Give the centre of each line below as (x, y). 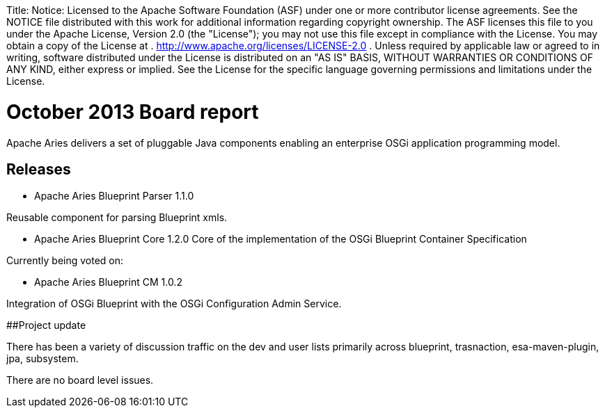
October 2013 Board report (133, 112)
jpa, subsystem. (42, 359)
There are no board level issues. (80, 380)
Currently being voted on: (65, 261)
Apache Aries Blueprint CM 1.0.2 (108, 282)
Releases (39, 169)
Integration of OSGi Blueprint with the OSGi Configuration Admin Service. (174, 304)
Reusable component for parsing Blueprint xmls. (117, 218)
